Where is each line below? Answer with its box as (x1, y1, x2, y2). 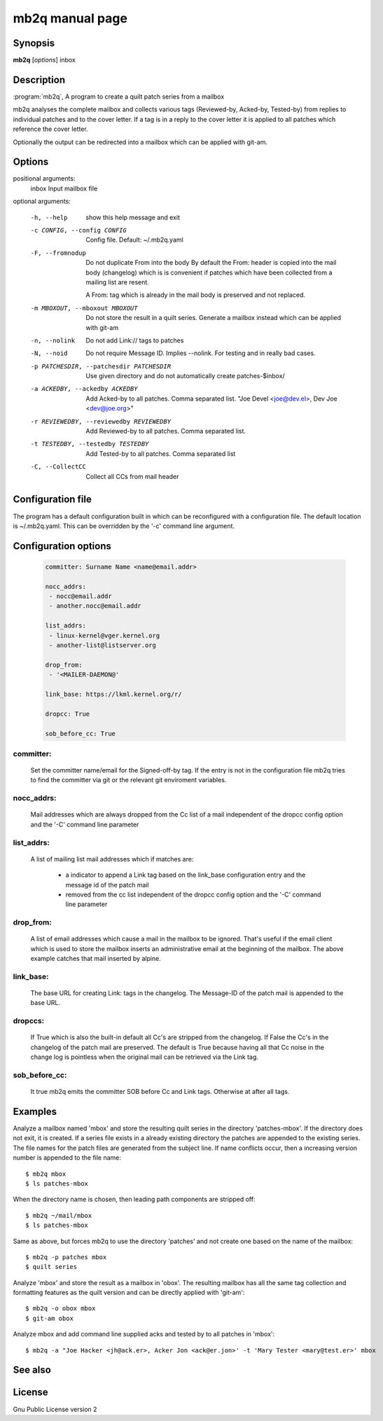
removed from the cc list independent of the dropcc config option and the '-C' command (65, 890, 321, 899)
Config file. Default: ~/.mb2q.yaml (85, 235, 183, 244)
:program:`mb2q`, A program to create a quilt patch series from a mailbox (13, 92, 225, 101)
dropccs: (13, 1016, 45, 1026)
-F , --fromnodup (30, 249, 87, 257)
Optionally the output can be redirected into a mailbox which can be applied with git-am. (13, 137, 267, 146)
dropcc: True (45, 709, 90, 718)
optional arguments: (13, 197, 71, 206)
